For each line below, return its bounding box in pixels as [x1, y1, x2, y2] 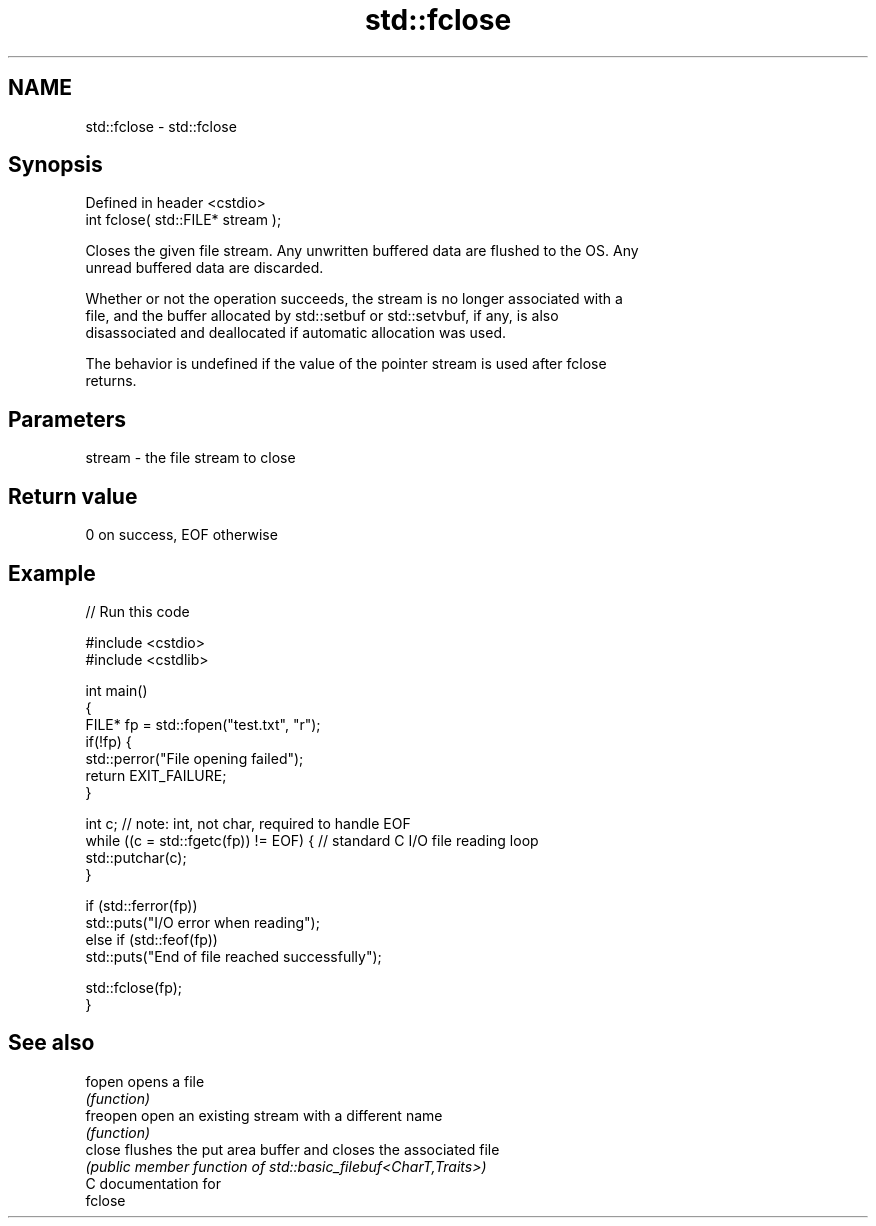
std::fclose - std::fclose [85, 117, 237, 135]
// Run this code [85, 602, 190, 620]
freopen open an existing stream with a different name [85, 1106, 443, 1124]
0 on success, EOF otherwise [85, 526, 278, 544]
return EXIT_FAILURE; [85, 766, 227, 784]
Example [8, 560, 96, 586]
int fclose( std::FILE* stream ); [85, 211, 282, 229]
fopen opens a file [85, 1072, 205, 1090]
